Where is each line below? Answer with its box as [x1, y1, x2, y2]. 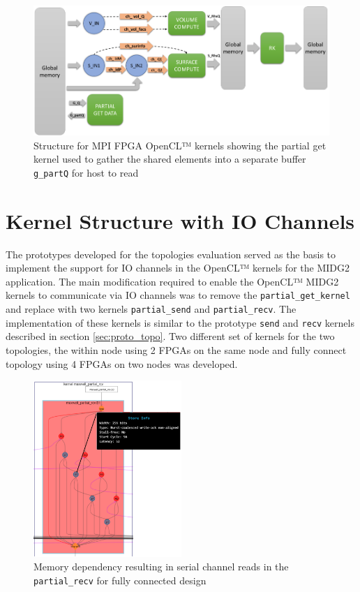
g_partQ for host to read [33, 165, 139, 179]
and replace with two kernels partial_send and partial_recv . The [6, 302, 297, 316]
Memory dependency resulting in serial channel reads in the [33, 559, 289, 574]
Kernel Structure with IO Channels [6, 206, 355, 235]
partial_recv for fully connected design [33, 572, 207, 587]
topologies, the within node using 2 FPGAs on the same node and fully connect [6, 343, 347, 357]
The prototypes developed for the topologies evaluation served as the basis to [6, 246, 336, 261]
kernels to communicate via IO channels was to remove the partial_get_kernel [6, 288, 350, 302]
